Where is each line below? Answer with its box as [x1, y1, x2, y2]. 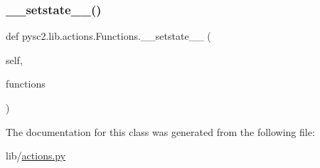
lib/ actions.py [6, 148, 66, 163]
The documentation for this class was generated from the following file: [6, 124, 315, 139]
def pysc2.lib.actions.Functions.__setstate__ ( [6, 28, 211, 43]
